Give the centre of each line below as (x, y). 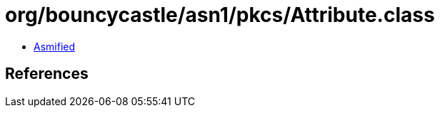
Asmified (55, 46)
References (47, 74)
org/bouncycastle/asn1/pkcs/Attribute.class (220, 15)
